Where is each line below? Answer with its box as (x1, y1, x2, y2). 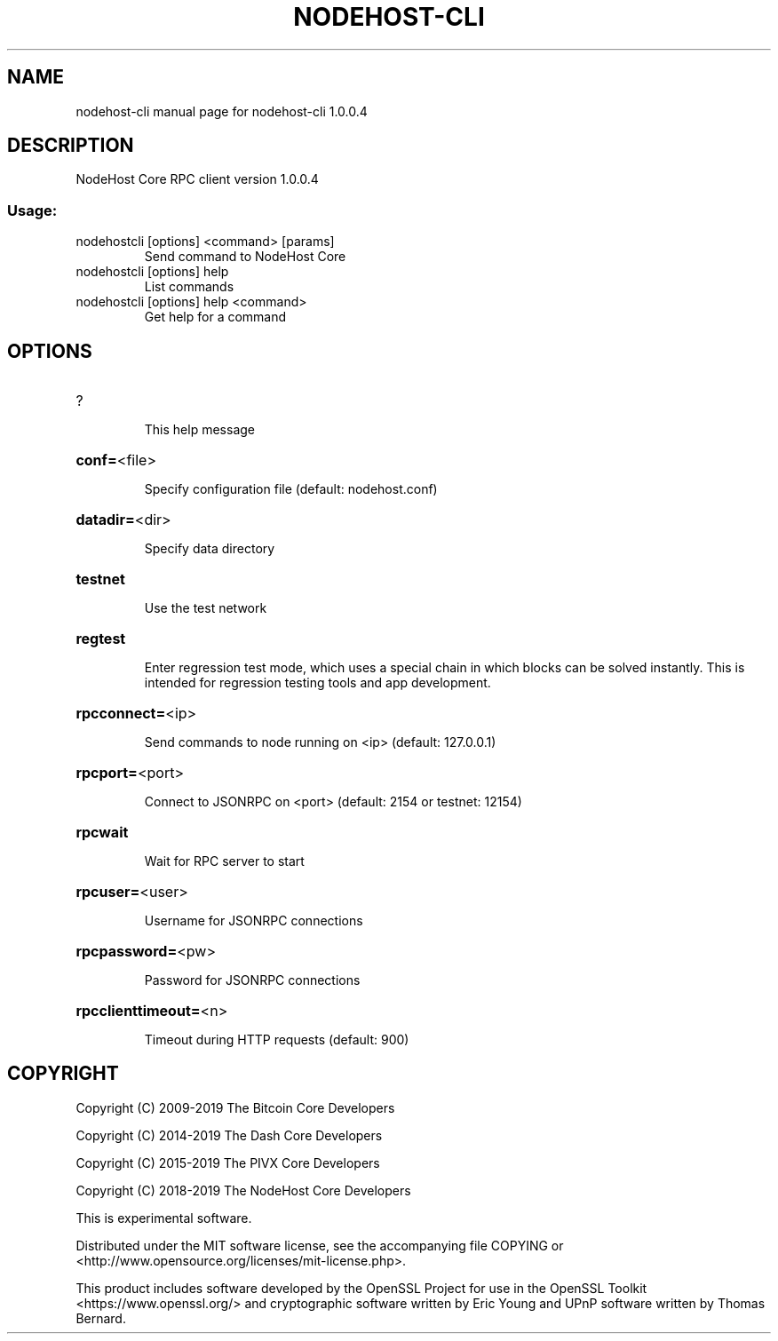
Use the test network (144, 600, 267, 616)
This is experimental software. (75, 1210, 252, 1226)
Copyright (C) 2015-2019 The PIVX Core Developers (75, 1155, 380, 1170)
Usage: (7, 201, 58, 219)
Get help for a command (144, 309, 287, 325)
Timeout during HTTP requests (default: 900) (144, 1032, 409, 1048)
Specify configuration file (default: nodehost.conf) (144, 481, 438, 497)
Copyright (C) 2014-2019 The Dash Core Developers (75, 1127, 383, 1143)
